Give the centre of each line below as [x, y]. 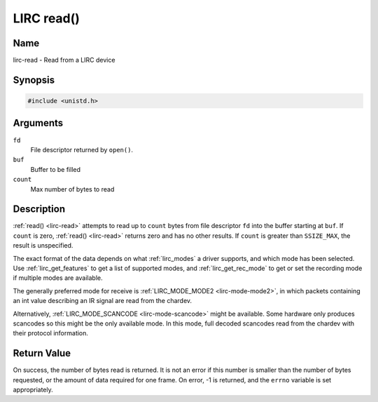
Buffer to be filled [55, 169]
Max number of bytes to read [72, 189]
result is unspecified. [43, 246]
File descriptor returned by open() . [82, 149]
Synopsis [34, 80]
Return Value [42, 353]
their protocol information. [51, 333]
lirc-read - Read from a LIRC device [64, 60]
